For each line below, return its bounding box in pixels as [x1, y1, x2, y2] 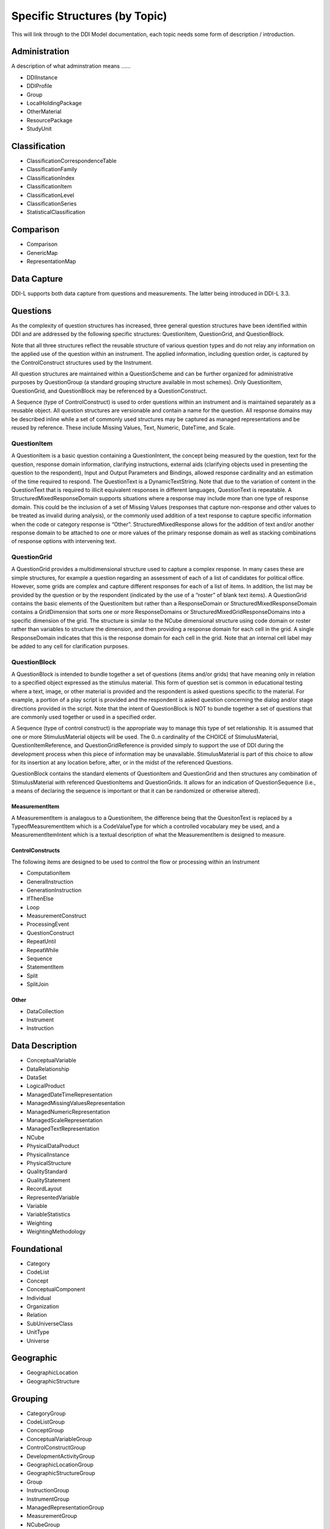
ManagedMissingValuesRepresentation [26, 1100, 125, 1107]
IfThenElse [26, 895, 54, 902]
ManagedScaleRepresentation [26, 1117, 103, 1124]
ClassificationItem [26, 183, 72, 190]
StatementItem [26, 963, 64, 971]
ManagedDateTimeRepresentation [26, 1090, 112, 1098]
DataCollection [26, 1007, 64, 1015]
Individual [26, 1294, 51, 1301]
